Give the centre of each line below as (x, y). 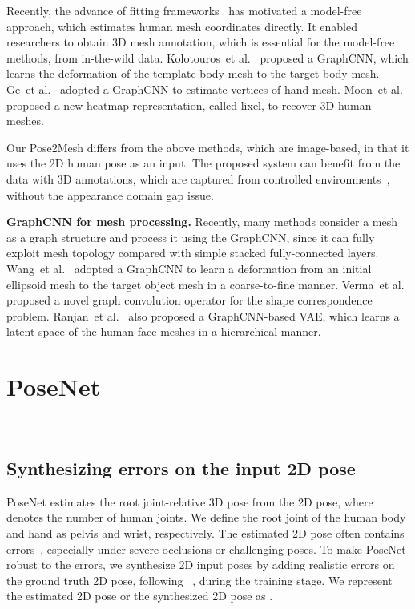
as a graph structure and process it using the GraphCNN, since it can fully (191, 237)
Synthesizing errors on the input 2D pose (181, 468)
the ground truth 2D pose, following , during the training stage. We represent (199, 580)
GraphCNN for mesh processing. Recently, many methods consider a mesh (202, 222)
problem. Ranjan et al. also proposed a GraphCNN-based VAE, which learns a (203, 315)
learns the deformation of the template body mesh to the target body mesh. (193, 73)
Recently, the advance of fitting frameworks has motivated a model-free (184, 10)
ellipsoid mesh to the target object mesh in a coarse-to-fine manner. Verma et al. (205, 284)
